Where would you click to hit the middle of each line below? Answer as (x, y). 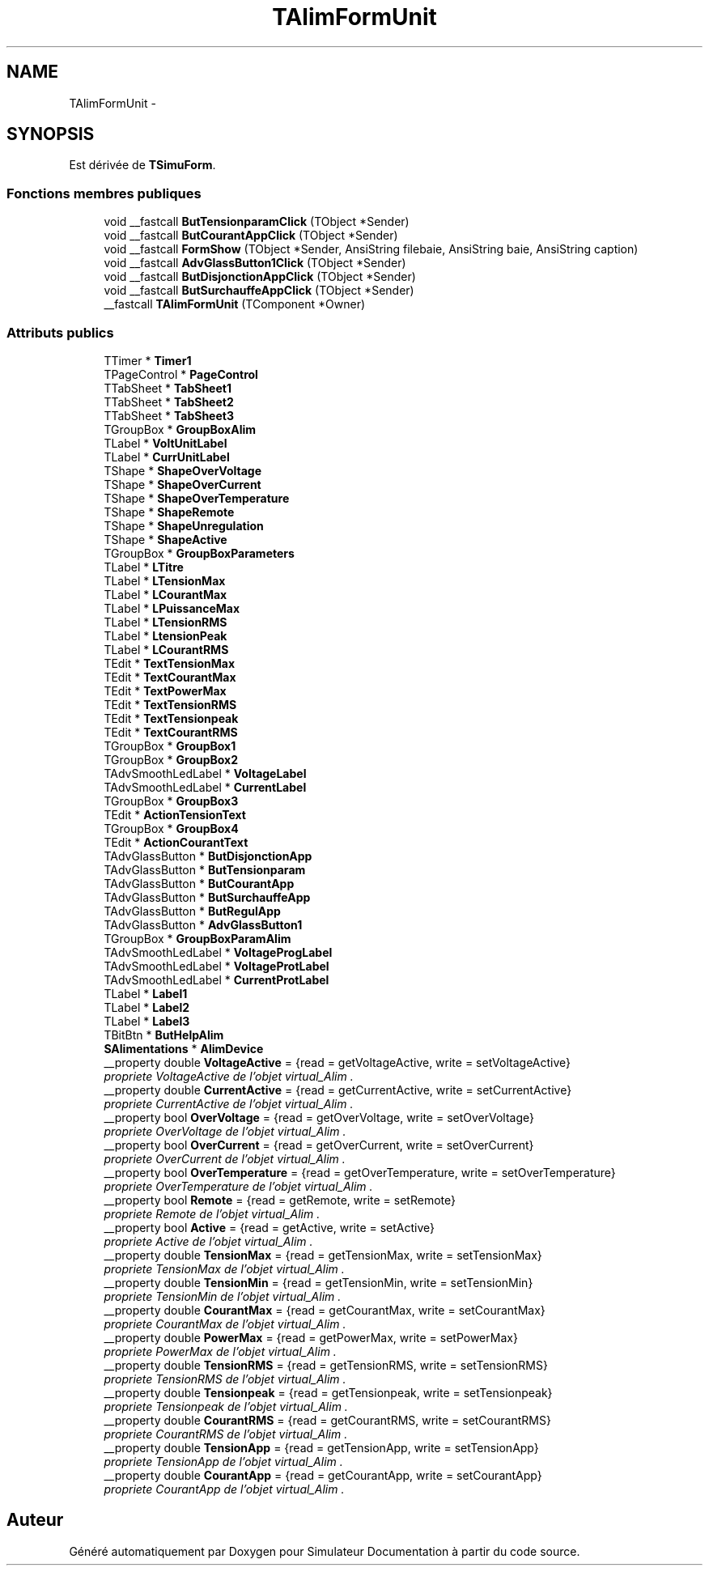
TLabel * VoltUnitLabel (166, 443)
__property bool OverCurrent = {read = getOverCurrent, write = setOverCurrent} (319, 1145)
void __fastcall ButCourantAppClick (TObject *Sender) (251, 236)
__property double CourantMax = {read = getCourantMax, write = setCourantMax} (325, 1310)
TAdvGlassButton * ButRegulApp (192, 911)
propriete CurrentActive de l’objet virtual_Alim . (229, 1103)
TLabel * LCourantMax (166, 594)
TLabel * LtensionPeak (166, 635)
